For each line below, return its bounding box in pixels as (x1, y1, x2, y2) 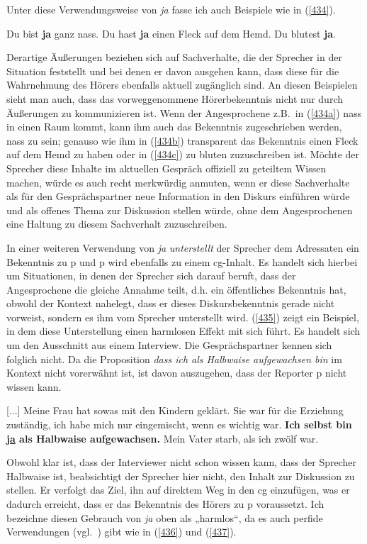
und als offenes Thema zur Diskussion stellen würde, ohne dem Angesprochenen (6, 202, 353, 217)
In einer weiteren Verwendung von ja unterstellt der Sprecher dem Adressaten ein (6, 240, 359, 255)
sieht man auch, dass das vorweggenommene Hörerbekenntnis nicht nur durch (6, 91, 344, 106)
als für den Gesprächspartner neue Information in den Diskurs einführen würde (6, 189, 350, 204)
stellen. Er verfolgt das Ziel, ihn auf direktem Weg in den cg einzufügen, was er (6, 482, 350, 497)
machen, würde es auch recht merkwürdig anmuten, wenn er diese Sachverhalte (6, 174, 350, 189)
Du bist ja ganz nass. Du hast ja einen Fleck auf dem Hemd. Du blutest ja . (6, 26, 336, 40)
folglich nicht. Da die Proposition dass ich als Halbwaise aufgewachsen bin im (6, 351, 342, 366)
